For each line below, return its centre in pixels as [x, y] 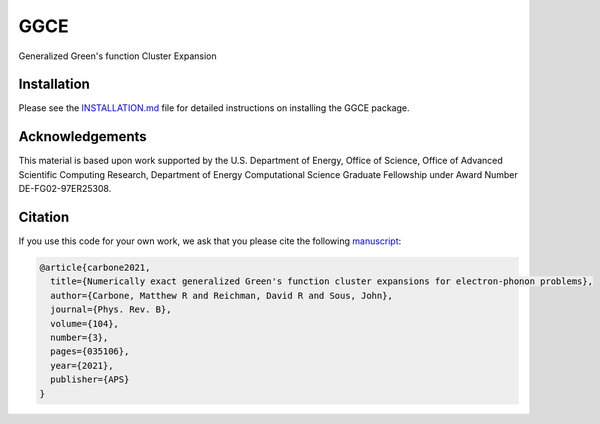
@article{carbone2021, [95, 268]
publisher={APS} [90, 379]
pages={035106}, [90, 351]
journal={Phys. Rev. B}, [111, 309]
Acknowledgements [82, 136]
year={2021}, [82, 365]
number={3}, [79, 337]
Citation [44, 216]
